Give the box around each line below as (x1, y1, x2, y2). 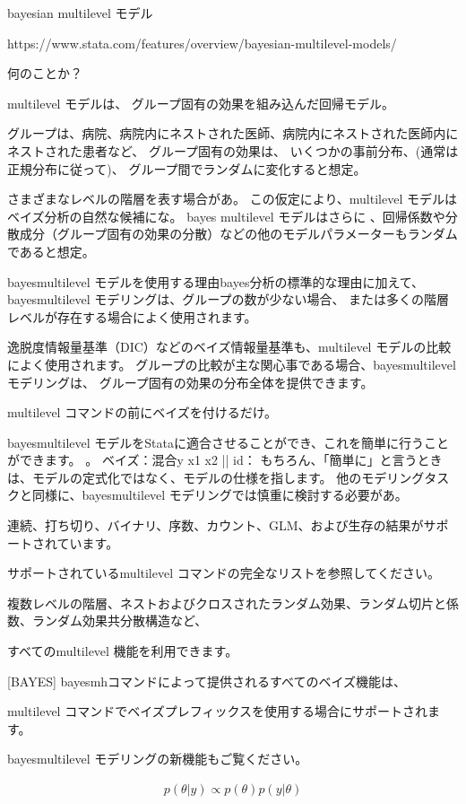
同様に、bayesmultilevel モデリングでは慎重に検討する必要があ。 (31, 485, 408, 504)
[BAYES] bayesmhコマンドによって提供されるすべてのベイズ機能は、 (7, 671, 407, 690)
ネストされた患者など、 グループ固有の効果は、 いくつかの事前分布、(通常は (7, 141, 459, 160)
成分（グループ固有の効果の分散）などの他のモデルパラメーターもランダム (19, 224, 458, 243)
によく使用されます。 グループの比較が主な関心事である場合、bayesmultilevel (7, 354, 456, 373)
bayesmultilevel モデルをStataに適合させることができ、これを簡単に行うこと (7, 433, 449, 451)
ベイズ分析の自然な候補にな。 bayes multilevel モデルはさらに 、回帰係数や (7, 206, 445, 225)
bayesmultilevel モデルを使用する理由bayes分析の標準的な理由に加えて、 (7, 272, 425, 291)
